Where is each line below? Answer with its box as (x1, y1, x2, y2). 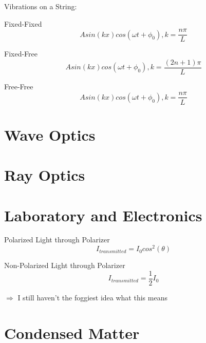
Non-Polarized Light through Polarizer (4, 260, 125, 271)
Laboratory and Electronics (4, 204, 202, 225)
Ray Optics (4, 164, 85, 185)
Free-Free (4, 81, 33, 91)
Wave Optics (4, 124, 96, 145)
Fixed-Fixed (4, 18, 42, 29)
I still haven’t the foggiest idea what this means (17, 292, 167, 302)
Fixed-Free (4, 48, 38, 59)
